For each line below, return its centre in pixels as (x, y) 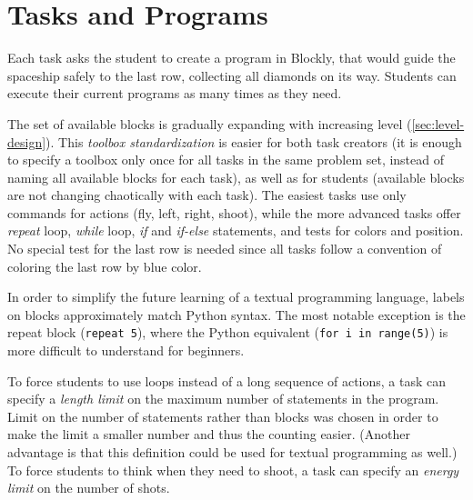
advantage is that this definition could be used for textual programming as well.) (232, 452)
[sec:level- (438, 123)
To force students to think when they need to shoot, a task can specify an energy (233, 470)
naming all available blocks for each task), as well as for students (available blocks (236, 177)
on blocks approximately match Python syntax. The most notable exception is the (236, 314)
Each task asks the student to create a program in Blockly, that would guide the (231, 58)
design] (27, 141)
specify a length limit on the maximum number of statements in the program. (223, 399)
